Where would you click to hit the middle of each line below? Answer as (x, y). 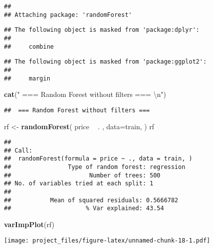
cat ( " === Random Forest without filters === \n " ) (85, 94)
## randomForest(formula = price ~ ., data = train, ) (98, 159)
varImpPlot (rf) (29, 224)
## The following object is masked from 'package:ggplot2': (106, 62)
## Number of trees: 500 (82, 175)
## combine (29, 46)
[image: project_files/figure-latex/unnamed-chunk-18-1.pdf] (107, 240)
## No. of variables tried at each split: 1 (79, 184)
